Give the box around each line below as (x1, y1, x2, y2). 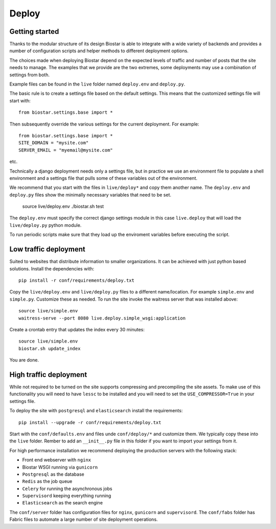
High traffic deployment (9, 370, 87, 379)
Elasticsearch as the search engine (22, 500, 103, 506)
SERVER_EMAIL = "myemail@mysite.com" (18, 147, 113, 153)
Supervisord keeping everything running (22, 493, 111, 499)
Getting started (9, 27, 59, 36)
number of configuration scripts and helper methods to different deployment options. (9, 48, 189, 54)
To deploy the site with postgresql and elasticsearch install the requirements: (9, 408, 183, 414)
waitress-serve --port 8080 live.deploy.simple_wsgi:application (18, 315, 186, 321)
